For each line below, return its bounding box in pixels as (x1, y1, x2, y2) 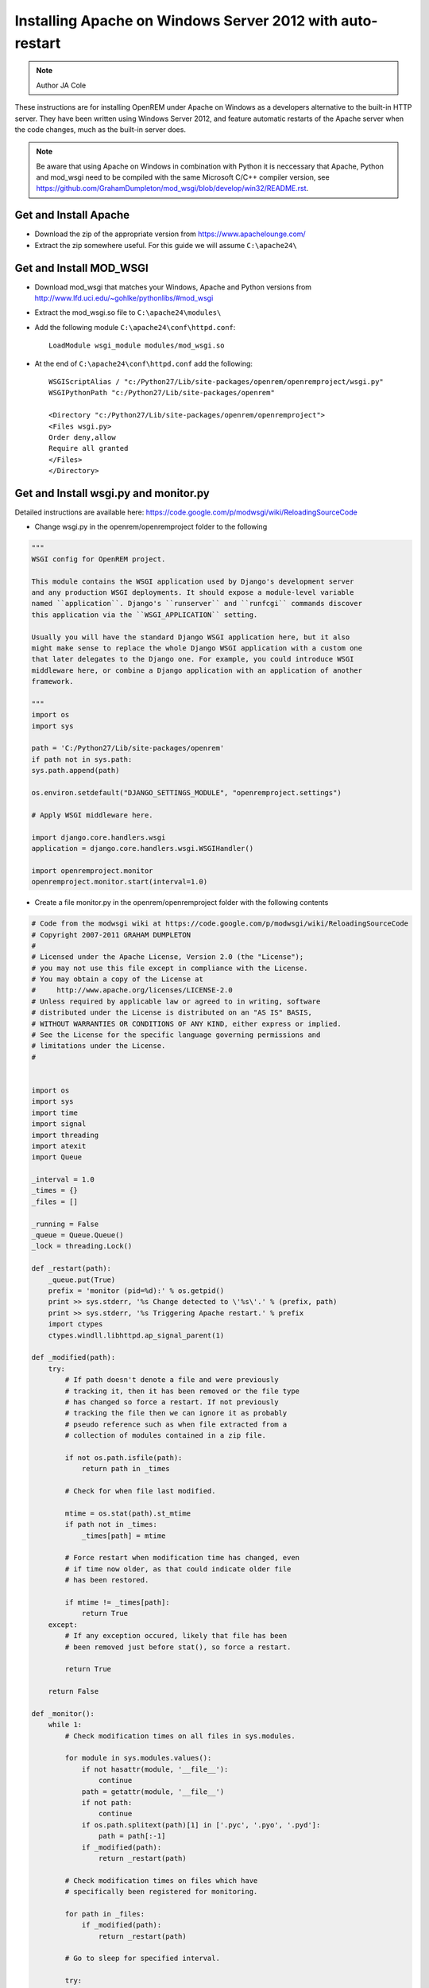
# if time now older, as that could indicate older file (64, 1564, 292, 1574)
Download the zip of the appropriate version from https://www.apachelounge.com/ (34, 229, 306, 239)
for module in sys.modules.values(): (64, 1753, 212, 1763)
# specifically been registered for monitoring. (64, 1887, 258, 1897)
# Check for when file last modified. (64, 1487, 216, 1496)
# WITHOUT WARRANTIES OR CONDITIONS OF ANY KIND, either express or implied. (31, 1019, 342, 1028)
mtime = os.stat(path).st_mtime (64, 1508, 191, 1518)
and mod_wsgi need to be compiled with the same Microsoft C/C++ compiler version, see (36, 173, 330, 182)
